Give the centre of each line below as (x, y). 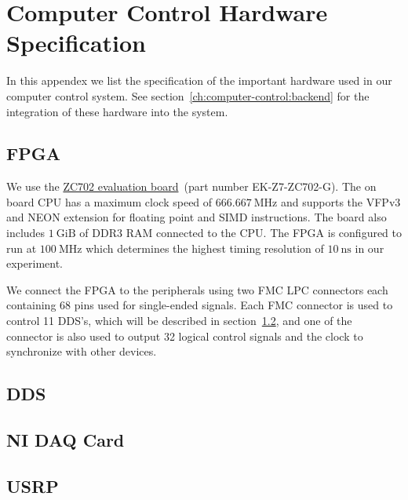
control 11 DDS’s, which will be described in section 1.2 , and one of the (179, 321)
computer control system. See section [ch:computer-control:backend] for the (188, 95)
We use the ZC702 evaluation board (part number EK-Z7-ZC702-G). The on (191, 186)
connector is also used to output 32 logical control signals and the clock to (185, 336)
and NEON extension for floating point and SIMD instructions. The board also (197, 217)
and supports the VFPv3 (341, 201)
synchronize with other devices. (82, 351)
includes (26, 233)
